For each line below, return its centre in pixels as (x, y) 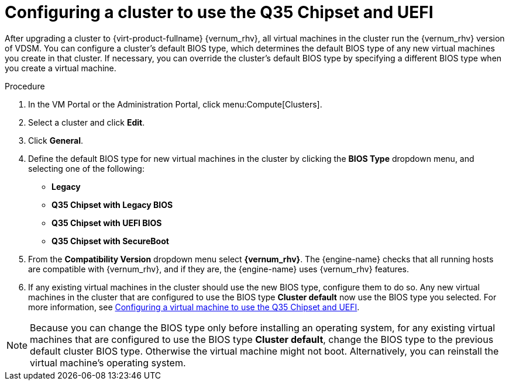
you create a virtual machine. (61, 68)
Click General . (56, 140)
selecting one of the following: (86, 168)
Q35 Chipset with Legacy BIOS (112, 204)
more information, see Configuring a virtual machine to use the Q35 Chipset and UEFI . (194, 307)
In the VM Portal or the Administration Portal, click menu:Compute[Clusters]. (175, 104)
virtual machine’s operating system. (108, 363)
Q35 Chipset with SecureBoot (110, 241)
